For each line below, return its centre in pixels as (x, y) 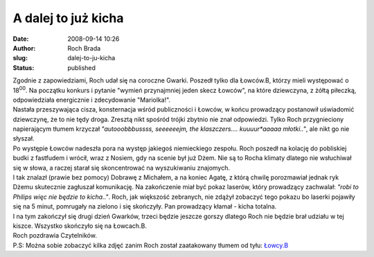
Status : (24, 68)
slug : (20, 58)
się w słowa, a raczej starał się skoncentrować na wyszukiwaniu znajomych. (122, 168)
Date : (21, 39)
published (82, 68)
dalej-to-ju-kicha (91, 58)
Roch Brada (84, 48)
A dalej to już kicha (68, 18)
